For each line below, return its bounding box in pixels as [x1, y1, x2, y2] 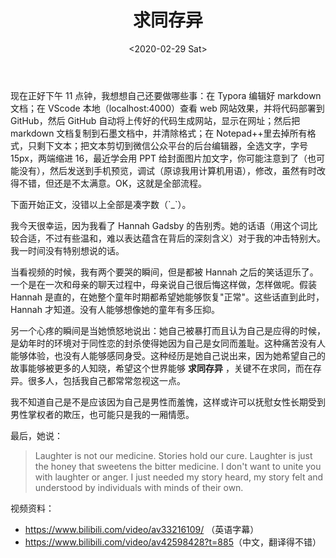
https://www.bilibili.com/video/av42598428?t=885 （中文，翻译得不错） [24, 536, 322, 548]
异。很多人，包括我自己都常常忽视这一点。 [10, 374, 186, 386]
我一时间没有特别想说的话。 [10, 244, 125, 256]
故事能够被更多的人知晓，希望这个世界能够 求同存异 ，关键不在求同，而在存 [10, 362, 322, 374]
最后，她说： [10, 429, 63, 441]
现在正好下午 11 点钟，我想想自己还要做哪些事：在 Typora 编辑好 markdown [10, 89, 322, 101]
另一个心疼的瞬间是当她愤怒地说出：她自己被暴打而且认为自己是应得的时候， [10, 324, 326, 336]
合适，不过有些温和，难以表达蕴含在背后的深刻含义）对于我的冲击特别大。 [18, 232, 326, 244]
